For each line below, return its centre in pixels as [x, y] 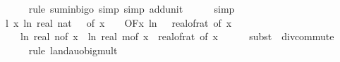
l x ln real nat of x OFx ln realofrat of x [119, 22]
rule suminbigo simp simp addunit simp [132, 8]
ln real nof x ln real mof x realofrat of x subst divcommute [177, 36]
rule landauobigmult [73, 50]
